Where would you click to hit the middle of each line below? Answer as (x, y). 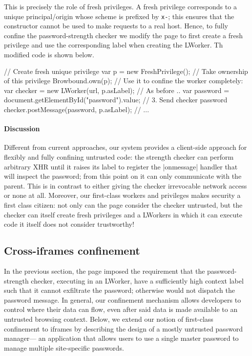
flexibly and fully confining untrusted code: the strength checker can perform (119, 156)
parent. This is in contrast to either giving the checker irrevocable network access (126, 185)
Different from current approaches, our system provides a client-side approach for (126, 147)
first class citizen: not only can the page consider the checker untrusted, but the (123, 204)
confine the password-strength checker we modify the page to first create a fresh (124, 35)
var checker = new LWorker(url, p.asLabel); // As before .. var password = (117, 90)
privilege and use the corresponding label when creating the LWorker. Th (114, 45)
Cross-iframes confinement (72, 250)
